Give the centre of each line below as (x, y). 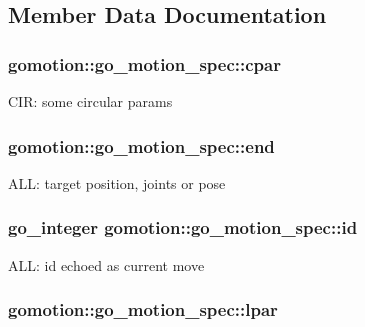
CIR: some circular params (90, 101)
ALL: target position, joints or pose (117, 182)
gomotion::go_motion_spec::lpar (143, 309)
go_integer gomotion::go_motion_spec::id (183, 227)
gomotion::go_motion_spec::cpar (144, 63)
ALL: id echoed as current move (106, 264)
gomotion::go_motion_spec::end (141, 145)
